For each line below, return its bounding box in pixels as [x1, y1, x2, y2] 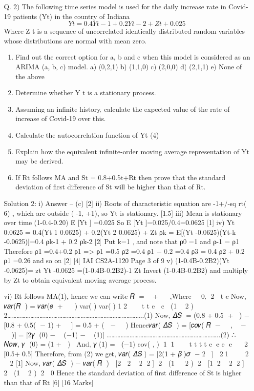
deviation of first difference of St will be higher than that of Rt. [15, 182, 206, 192]
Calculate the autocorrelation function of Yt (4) [15, 129, 159, 140]
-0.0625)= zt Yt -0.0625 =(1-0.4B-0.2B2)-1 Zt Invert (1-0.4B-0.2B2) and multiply [4, 265, 248, 275]
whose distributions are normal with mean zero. [4, 35, 147, 45]
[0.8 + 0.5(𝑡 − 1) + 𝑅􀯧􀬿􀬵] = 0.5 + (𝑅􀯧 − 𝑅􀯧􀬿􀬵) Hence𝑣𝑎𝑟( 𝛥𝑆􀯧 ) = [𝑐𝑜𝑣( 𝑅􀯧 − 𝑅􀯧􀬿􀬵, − [4, 320, 246, 330]
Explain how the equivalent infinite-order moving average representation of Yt [15, 146, 250, 156]
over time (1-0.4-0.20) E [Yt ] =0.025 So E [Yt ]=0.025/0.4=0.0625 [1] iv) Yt [4, 217, 235, 227]
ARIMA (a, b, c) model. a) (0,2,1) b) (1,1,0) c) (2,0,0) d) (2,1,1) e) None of [15, 61, 242, 71]
